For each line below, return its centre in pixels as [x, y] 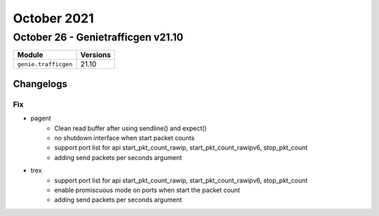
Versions [96, 55]
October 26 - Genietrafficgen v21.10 [98, 37]
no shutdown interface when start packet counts [125, 137]
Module [30, 55]
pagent [41, 119]
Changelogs [40, 84]
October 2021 [53, 18]
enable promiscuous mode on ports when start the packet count [147, 190]
